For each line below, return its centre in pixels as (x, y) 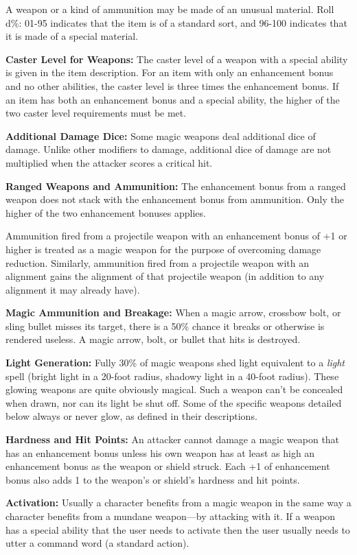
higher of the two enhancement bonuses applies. (106, 212)
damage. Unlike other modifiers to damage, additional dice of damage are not (169, 149)
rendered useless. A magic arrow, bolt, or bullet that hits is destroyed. (153, 339)
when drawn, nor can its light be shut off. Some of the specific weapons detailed (174, 402)
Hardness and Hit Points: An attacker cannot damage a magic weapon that (173, 439)
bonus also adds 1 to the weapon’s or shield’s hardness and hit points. (153, 479)
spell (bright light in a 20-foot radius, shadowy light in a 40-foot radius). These (172, 376)
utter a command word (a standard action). (97, 543)
